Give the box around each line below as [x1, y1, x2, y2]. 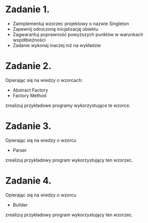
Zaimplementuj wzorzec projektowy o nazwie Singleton [12, 20, 129, 27]
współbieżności [12, 37, 46, 43]
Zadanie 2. [5, 60, 52, 72]
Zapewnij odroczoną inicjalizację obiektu [12, 26, 98, 32]
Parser [12, 147, 27, 153]
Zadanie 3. [5, 120, 52, 132]
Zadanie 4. [5, 175, 52, 186]
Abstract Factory [12, 87, 48, 93]
